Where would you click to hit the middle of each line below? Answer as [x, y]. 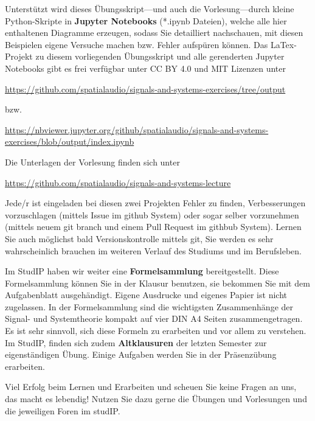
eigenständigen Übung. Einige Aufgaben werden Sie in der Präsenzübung [141, 354]
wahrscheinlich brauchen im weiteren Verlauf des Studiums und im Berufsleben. [153, 250]
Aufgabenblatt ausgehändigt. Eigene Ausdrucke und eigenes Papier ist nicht [146, 295]
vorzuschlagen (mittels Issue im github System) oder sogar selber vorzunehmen [152, 214]
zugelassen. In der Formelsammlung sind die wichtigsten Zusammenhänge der [149, 306]
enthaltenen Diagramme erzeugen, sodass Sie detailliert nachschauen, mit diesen [154, 33]
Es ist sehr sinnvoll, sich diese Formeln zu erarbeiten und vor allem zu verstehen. [156, 331]
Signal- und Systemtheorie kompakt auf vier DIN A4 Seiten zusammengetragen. [154, 318]
